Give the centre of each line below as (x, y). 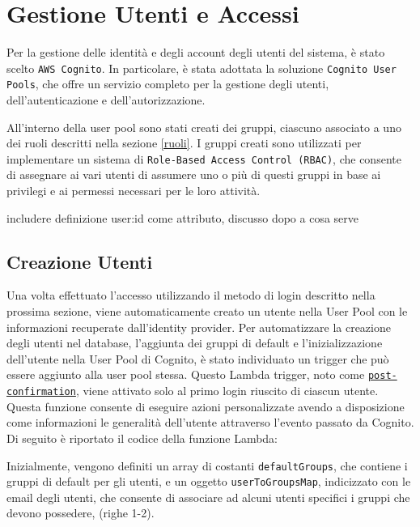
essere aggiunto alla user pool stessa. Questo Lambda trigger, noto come (186, 374)
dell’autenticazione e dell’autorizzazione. (106, 100)
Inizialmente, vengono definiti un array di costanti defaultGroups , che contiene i (207, 465)
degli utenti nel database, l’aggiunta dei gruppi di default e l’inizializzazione (195, 343)
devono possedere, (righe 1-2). (81, 513)
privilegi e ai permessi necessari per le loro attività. (134, 191)
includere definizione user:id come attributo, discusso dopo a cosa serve (182, 217)
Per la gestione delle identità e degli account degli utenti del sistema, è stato (196, 52)
